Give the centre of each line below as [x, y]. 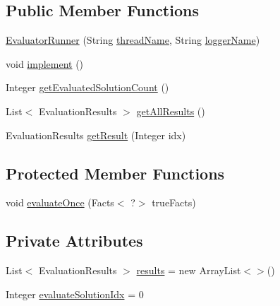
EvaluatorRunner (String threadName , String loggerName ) [133, 40]
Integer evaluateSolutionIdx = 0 [75, 294]
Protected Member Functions [115, 173]
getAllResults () [171, 111]
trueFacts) [174, 202]
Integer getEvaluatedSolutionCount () [87, 87]
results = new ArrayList [189, 270]
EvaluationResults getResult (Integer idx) [96, 135]
